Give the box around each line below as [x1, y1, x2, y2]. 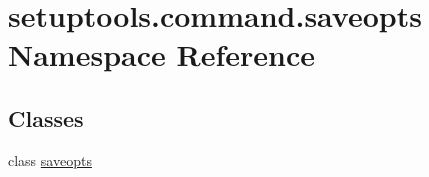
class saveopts [8, 149, 92, 170]
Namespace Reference [8, 34, 315, 75]
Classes [8, 102, 84, 133]
